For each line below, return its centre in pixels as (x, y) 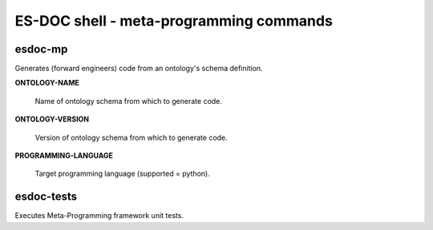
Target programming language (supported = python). (122, 174)
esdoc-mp (41, 49)
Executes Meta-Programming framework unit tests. (99, 216)
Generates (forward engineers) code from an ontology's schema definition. (139, 69)
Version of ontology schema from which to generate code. (131, 137)
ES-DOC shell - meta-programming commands (174, 21)
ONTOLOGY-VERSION (52, 119)
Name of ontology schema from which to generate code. (128, 101)
